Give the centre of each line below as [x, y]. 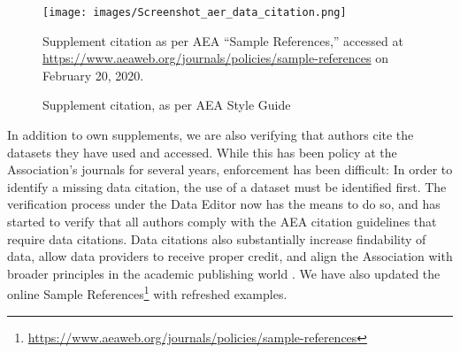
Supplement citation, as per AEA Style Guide [167, 105]
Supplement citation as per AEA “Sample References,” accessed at [223, 40]
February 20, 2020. [93, 75]
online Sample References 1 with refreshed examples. [147, 293]
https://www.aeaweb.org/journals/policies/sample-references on [215, 58]
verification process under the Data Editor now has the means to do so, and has [224, 204]
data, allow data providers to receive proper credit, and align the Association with [230, 256]
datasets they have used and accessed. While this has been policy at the [202, 152]
